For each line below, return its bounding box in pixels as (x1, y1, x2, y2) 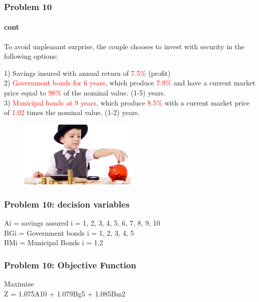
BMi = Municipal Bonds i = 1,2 (4, 237, 103, 248)
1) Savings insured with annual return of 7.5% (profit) (4, 67, 171, 78)
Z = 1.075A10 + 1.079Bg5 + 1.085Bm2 (4, 288, 125, 298)
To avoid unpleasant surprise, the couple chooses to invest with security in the (4, 41, 244, 51)
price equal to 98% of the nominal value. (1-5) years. (4, 87, 166, 98)
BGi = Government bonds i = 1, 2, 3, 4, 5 (4, 227, 134, 238)
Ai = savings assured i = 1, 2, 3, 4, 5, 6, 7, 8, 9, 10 (4, 218, 161, 228)
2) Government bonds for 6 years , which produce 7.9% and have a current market (4, 77, 255, 88)
